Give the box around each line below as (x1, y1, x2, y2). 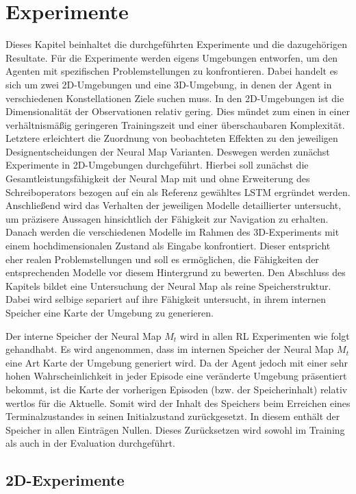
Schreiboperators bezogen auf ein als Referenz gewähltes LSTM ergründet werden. (5, 184, 351, 199)
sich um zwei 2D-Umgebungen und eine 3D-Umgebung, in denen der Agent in (5, 77, 332, 91)
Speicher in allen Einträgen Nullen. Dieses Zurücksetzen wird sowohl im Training (5, 422, 345, 436)
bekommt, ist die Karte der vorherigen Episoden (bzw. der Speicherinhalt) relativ (5, 382, 348, 396)
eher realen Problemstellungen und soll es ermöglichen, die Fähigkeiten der (5, 251, 319, 266)
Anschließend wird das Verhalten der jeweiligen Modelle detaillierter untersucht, (5, 198, 342, 212)
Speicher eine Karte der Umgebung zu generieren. (5, 306, 214, 319)
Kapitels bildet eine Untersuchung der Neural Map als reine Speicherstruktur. (5, 278, 331, 293)
